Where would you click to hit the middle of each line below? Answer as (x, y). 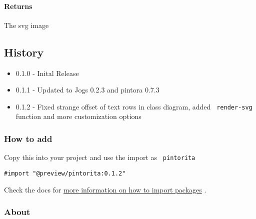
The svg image (26, 25)
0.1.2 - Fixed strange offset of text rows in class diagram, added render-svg (134, 106)
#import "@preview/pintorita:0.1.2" (65, 173)
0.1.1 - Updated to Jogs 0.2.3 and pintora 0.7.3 (87, 90)
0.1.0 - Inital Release (47, 73)
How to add (28, 138)
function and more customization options (78, 116)
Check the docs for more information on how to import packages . (105, 189)
